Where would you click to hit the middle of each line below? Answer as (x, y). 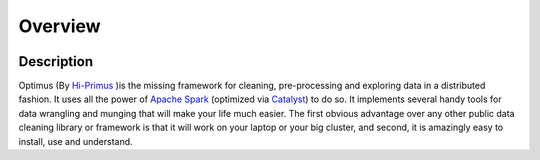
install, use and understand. (76, 141)
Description (56, 61)
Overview (59, 26)
